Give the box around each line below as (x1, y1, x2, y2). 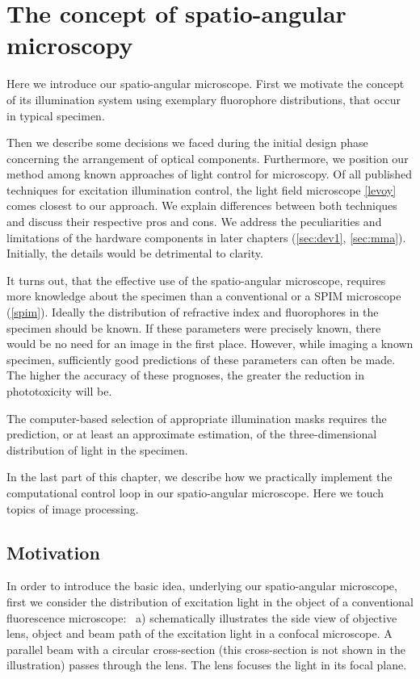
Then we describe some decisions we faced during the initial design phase (6, 134, 368, 151)
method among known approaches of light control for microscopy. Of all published (6, 166, 413, 182)
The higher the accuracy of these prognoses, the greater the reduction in (6, 367, 365, 384)
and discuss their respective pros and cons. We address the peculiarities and (6, 213, 382, 230)
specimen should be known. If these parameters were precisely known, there (6, 319, 381, 336)
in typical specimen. (6, 107, 105, 124)
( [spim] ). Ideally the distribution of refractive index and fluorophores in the (6, 304, 379, 321)
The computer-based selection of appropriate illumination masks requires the (6, 409, 387, 426)
